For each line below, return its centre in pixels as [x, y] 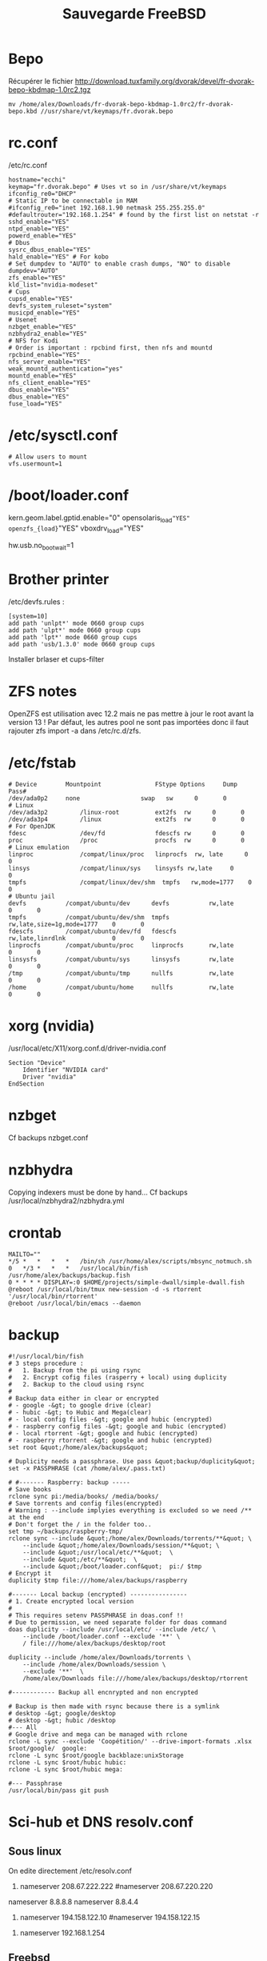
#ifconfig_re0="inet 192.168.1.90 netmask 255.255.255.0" [107, 208]
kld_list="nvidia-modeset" [53, 285]
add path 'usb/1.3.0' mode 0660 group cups [82, 645]
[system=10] [28, 617]
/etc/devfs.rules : [36, 602]
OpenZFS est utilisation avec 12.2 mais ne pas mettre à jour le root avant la [131, 714]
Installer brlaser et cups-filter [56, 659]
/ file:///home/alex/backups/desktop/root [94, 1643]
